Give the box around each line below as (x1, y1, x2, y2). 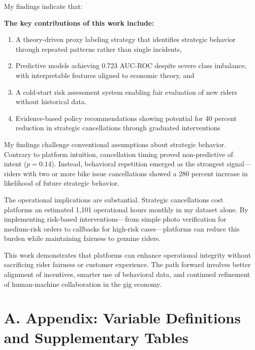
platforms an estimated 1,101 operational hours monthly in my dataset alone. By (4, 204, 249, 214)
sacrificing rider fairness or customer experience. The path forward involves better (4, 259, 251, 270)
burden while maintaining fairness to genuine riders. (4, 233, 161, 243)
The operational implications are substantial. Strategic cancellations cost (4, 194, 223, 204)
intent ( (4, 158, 27, 169)
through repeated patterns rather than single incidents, (15, 43, 182, 54)
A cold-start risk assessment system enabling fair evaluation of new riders (15, 86, 237, 97)
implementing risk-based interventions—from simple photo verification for (4, 214, 226, 224)
